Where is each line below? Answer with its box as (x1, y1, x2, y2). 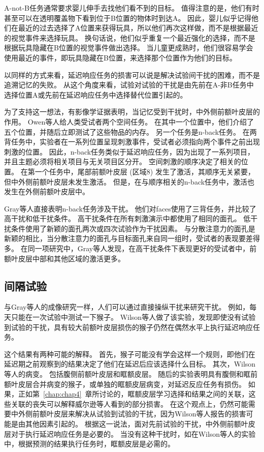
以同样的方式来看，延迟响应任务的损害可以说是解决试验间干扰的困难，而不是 (4, 69, 260, 80)
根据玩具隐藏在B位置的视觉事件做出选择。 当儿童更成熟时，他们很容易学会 (4, 42, 253, 53)
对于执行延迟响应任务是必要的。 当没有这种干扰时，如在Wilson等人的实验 (11, 428, 256, 439)
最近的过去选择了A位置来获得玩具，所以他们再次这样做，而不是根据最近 (18, 22, 258, 33)
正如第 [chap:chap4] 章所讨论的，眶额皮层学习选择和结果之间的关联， (18, 388, 249, 399)
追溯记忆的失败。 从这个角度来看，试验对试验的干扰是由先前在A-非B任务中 (4, 79, 254, 90)
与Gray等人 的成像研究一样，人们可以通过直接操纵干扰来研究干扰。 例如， (4, 302, 250, 312)
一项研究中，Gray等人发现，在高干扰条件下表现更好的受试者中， (35, 243, 250, 254)
